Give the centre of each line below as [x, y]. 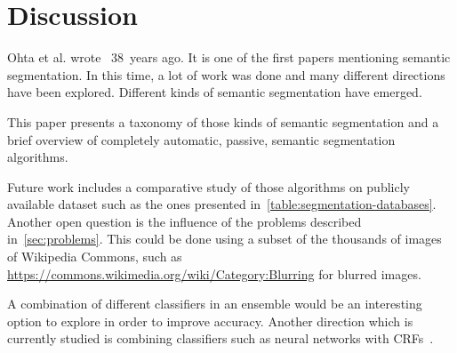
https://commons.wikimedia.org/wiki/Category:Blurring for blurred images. [214, 273]
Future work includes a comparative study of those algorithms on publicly [208, 186]
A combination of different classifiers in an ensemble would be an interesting [215, 304]
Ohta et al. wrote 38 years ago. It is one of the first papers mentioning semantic [229, 57]
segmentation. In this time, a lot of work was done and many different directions [226, 74]
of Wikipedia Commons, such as [95, 257]
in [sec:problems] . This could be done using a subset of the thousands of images [224, 239]
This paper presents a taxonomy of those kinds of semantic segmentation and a [223, 121]
